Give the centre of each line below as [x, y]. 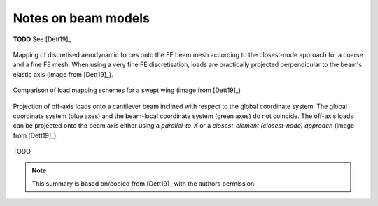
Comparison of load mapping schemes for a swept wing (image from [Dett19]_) [127, 90]
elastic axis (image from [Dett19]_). [63, 74]
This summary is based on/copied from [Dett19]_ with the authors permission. [144, 183]
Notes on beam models [82, 18]
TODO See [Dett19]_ [42, 39]
